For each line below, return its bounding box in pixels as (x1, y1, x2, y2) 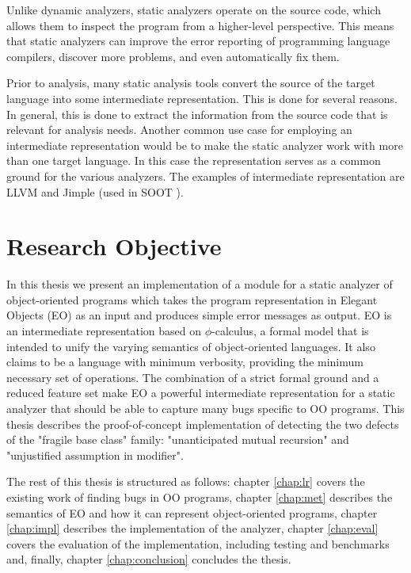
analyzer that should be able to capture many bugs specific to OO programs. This (6, 400, 405, 416)
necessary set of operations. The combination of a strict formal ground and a (6, 369, 379, 385)
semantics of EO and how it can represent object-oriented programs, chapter (6, 504, 378, 521)
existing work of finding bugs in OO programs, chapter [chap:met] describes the (6, 488, 393, 505)
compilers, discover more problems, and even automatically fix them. (6, 48, 340, 64)
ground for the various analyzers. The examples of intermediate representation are (6, 167, 405, 184)
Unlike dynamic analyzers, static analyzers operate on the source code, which (6, 2, 381, 17)
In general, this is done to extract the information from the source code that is (6, 105, 388, 122)
